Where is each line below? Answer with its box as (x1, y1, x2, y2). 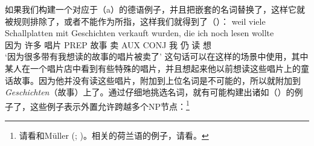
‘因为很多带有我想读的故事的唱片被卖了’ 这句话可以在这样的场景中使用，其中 (5, 50, 309, 63)
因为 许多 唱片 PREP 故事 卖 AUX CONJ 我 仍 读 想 (5, 38, 211, 51)
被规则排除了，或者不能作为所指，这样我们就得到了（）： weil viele (5, 14, 266, 27)
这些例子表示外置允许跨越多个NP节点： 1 (30, 98, 190, 112)
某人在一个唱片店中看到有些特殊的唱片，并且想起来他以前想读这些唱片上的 (5, 62, 301, 74)
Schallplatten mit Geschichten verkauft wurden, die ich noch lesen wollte (5, 27, 274, 39)
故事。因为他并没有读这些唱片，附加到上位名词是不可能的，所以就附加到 (13, 74, 301, 86)
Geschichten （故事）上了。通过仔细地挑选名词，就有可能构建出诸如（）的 (5, 86, 295, 98)
